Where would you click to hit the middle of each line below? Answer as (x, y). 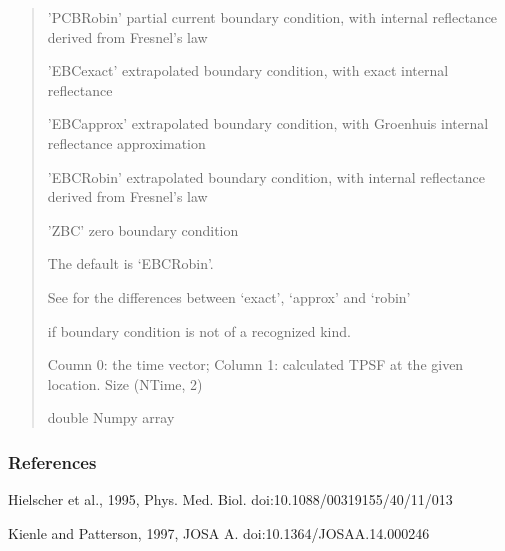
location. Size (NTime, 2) (125, 383)
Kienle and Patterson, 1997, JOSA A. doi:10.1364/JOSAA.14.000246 (219, 532)
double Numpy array (111, 417)
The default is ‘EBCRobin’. (130, 263)
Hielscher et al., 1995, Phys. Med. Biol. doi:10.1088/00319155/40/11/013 (230, 499)
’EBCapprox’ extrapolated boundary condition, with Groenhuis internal (268, 123)
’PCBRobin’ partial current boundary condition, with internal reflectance (272, 17)
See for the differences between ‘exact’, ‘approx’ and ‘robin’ (229, 296)
